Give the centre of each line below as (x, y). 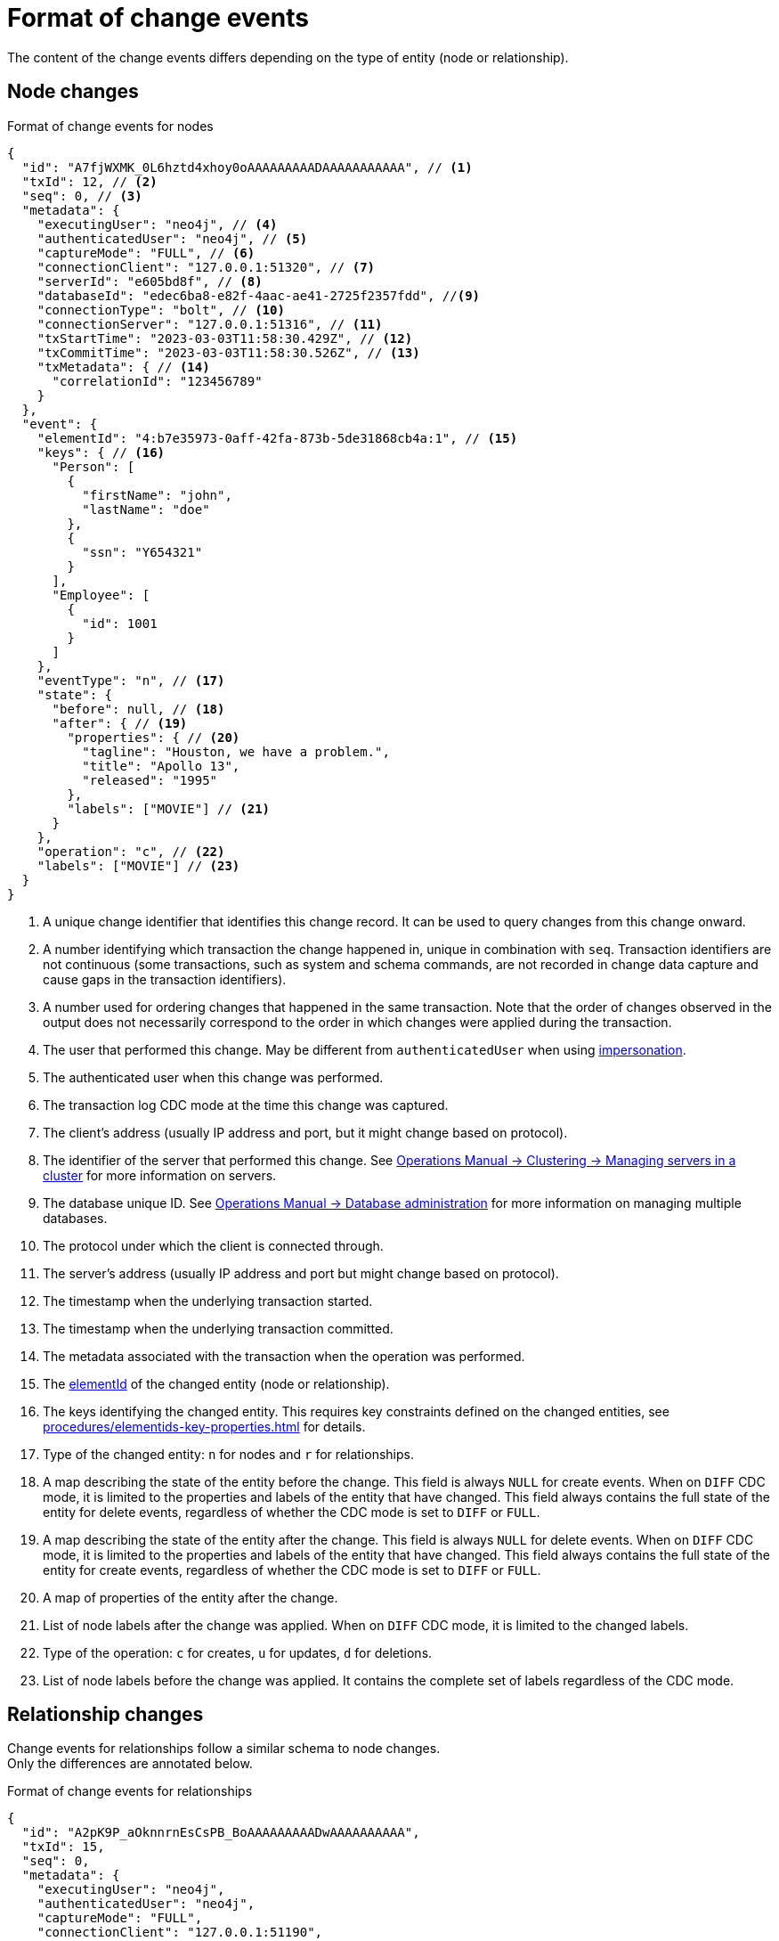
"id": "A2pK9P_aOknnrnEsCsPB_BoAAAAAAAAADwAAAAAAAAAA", (221, 1833)
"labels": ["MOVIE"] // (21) (169, 808)
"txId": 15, (63, 1847)
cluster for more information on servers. (160, 1175)
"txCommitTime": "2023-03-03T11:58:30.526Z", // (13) (228, 352)
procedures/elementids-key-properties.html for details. (204, 1426)
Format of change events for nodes (110, 126)
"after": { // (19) (120, 723)
